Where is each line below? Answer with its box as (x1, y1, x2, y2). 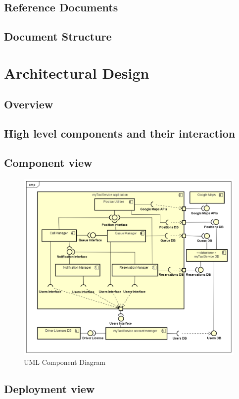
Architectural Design (4, 62, 149, 83)
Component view (4, 154, 93, 170)
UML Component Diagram (24, 356, 105, 367)
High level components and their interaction (4, 126, 236, 141)
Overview (4, 97, 53, 112)
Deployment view (4, 381, 95, 396)
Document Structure (4, 29, 112, 44)
